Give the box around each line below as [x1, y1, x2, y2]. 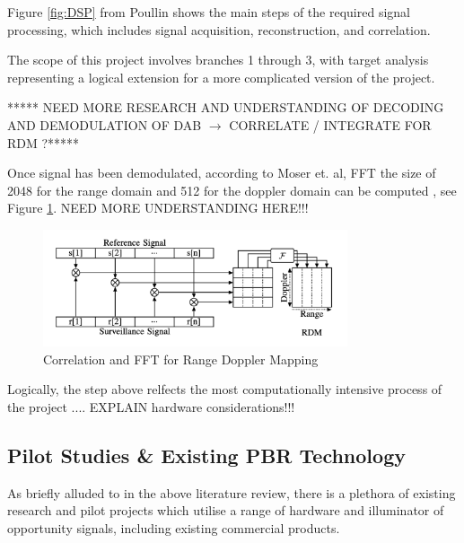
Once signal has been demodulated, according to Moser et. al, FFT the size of [7, 163, 436, 182]
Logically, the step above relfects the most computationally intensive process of [7, 380, 442, 398]
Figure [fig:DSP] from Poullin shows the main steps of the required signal [7, 3, 410, 21]
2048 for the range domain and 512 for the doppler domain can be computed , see [7, 180, 457, 199]
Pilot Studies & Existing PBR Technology [7, 441, 406, 469]
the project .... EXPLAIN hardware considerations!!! [7, 397, 295, 416]
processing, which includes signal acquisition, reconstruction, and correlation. [7, 20, 431, 39]
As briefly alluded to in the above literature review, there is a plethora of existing [7, 483, 456, 502]
